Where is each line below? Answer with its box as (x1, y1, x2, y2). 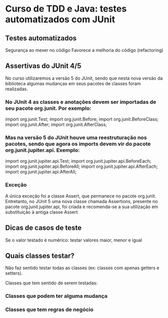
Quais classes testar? (5, 251, 75, 260)
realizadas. (5, 86, 28, 92)
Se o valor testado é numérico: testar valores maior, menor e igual (5, 237, 142, 243)
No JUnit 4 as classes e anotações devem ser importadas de (5, 98, 156, 105)
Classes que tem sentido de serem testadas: (5, 280, 98, 286)
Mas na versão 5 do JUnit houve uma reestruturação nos (5, 134, 147, 141)
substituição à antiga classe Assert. (5, 209, 79, 215)
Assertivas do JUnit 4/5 (5, 61, 82, 71)
